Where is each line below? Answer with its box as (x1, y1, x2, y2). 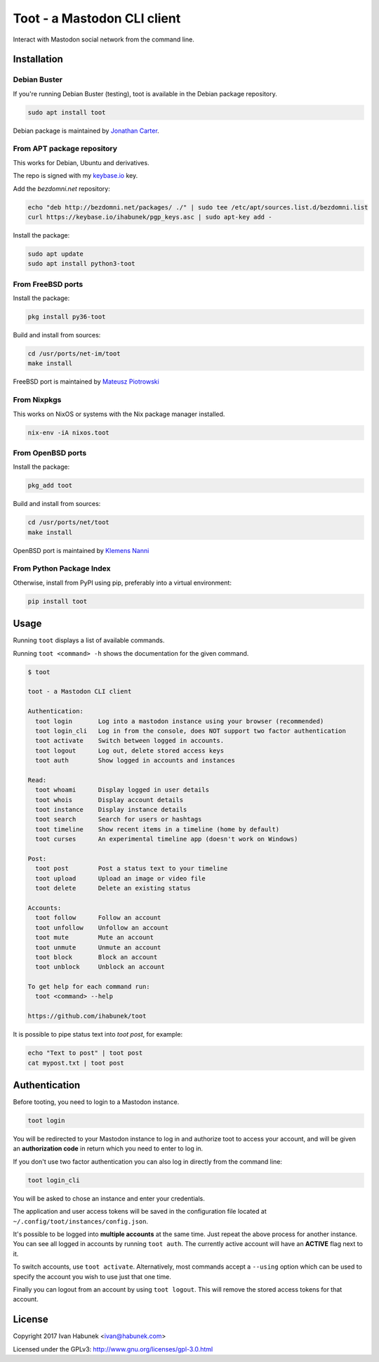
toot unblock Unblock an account (35, 963, 165, 971)
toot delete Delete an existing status (35, 884, 191, 893)
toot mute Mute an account (35, 933, 154, 942)
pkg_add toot (27, 481, 73, 490)
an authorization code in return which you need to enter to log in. (13, 1144, 204, 1153)
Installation (13, 53, 63, 65)
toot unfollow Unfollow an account (35, 923, 168, 931)
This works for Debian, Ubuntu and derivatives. (13, 158, 150, 167)
